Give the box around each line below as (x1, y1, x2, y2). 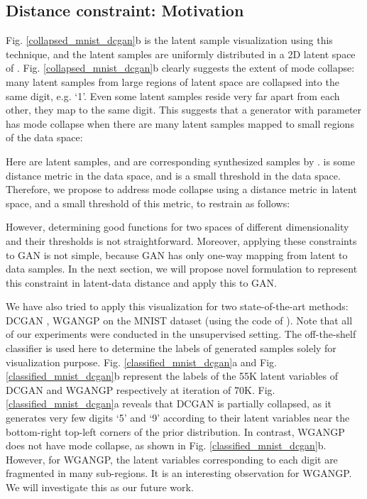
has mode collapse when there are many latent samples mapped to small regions (6, 116, 354, 131)
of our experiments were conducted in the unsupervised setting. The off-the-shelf (6, 327, 356, 341)
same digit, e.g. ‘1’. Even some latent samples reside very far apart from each (6, 88, 340, 103)
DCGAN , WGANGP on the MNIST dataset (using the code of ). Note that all (6, 312, 353, 327)
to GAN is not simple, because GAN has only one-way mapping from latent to (6, 247, 348, 262)
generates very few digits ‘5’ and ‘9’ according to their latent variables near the (6, 410, 350, 425)
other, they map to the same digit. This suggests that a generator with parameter (6, 102, 362, 117)
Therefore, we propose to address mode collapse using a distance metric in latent (6, 182, 357, 197)
